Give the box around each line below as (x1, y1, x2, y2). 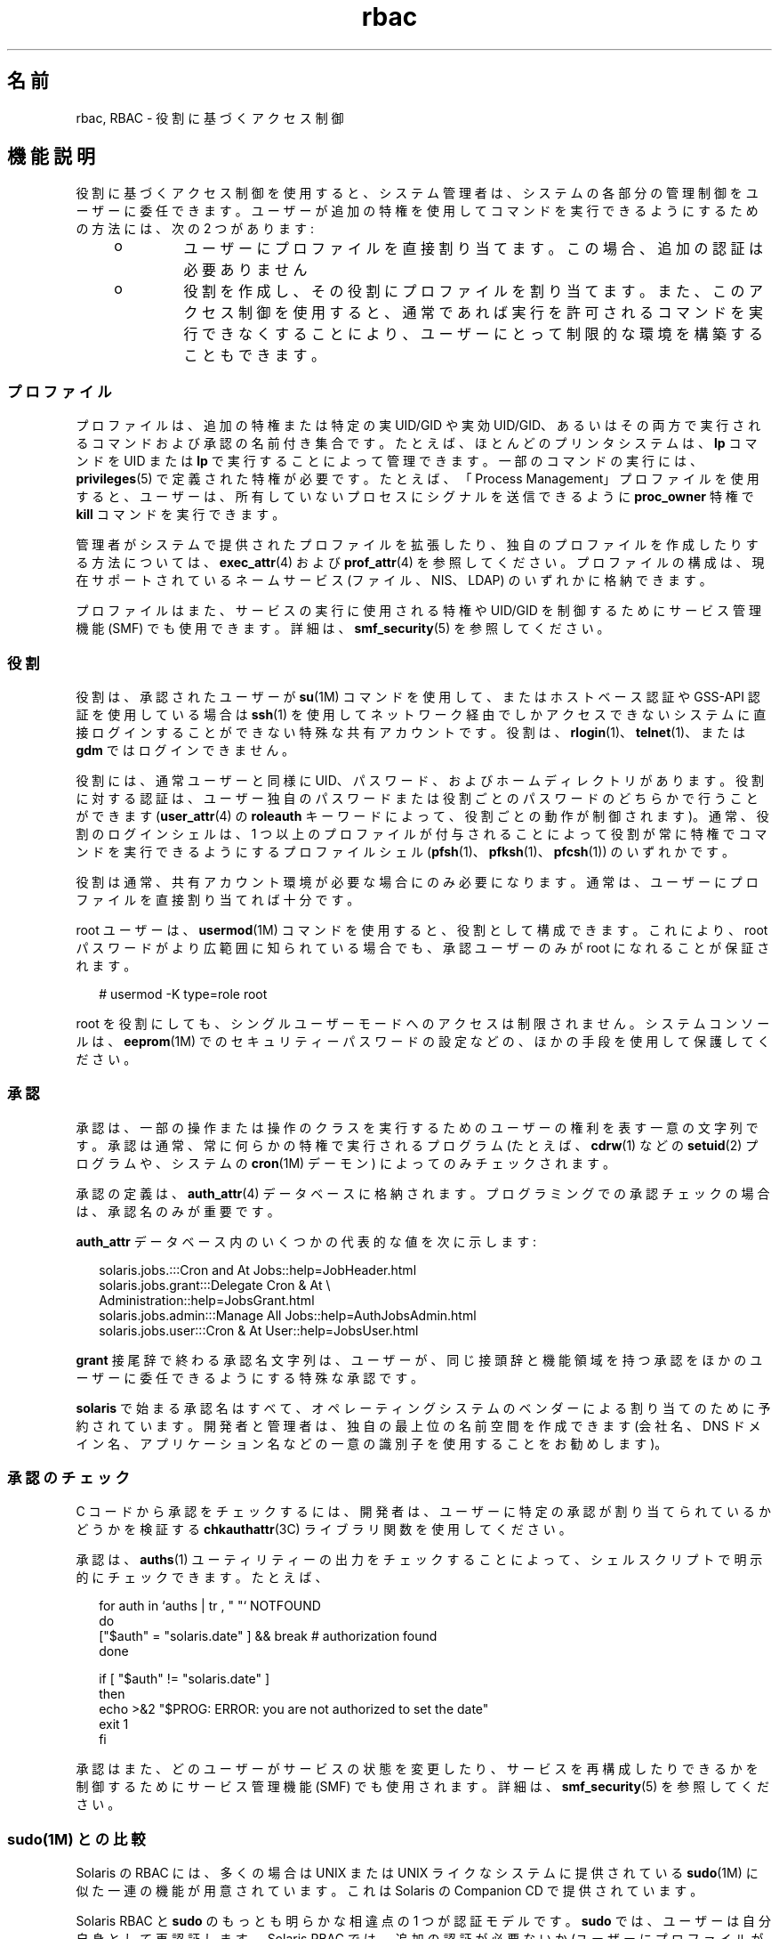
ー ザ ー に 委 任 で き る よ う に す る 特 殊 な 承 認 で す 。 (76, 1369, 424, 1385)
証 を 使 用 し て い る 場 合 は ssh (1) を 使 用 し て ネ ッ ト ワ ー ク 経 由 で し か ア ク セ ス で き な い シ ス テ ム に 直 (76, 706, 767, 722)
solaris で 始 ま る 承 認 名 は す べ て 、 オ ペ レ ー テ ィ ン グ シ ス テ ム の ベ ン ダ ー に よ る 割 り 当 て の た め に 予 (76, 1399, 771, 1416)
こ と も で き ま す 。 (183, 346, 326, 365)
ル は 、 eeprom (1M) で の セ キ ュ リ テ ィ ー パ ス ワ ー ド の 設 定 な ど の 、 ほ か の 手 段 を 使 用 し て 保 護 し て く (76, 1033, 770, 1049)
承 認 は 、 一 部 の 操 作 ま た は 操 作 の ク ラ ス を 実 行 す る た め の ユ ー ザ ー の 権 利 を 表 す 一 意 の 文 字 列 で (76, 1119, 759, 1135)
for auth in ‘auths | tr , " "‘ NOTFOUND (99, 1598, 321, 1614)
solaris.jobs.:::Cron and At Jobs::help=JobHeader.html (99, 1262, 417, 1278)
